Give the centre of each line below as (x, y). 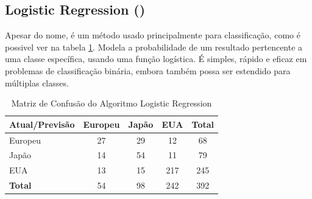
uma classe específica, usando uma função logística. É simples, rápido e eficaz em (156, 59)
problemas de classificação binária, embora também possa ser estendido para (148, 70)
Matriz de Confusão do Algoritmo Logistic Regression (112, 103)
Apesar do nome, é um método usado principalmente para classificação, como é (153, 35)
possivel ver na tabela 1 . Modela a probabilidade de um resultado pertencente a (154, 47)
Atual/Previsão (42, 124)
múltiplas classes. (37, 82)
